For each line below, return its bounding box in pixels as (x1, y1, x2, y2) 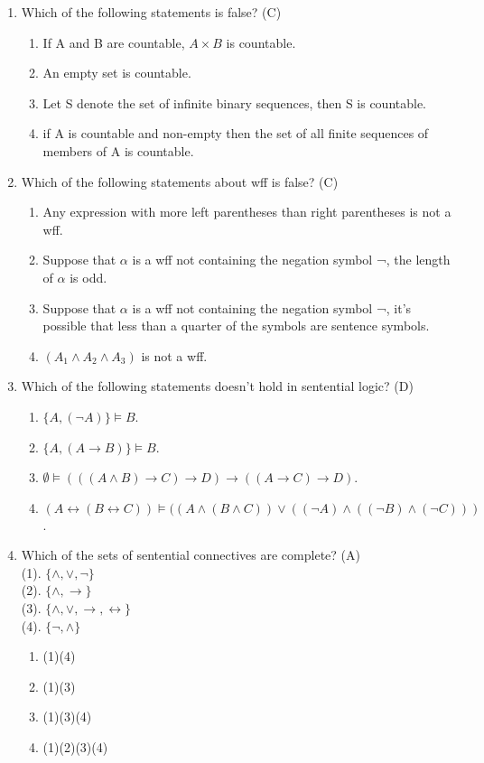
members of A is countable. (42, 141, 194, 160)
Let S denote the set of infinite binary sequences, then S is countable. (42, 93, 427, 112)
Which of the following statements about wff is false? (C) (21, 172, 339, 191)
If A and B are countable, (42, 33, 185, 51)
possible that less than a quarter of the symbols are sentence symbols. (42, 316, 430, 335)
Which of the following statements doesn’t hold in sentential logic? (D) (21, 377, 414, 395)
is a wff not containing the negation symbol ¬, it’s (132, 298, 412, 317)
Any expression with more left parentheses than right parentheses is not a (42, 202, 451, 221)
